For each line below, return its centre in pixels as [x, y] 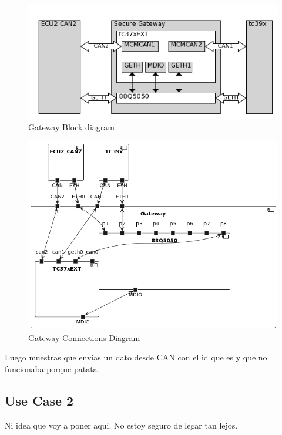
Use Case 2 [39, 400]
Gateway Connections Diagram [84, 337]
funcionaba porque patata [51, 368]
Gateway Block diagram [71, 127]
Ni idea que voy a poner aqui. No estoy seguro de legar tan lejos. [121, 425]
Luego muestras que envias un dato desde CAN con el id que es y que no [136, 357]
